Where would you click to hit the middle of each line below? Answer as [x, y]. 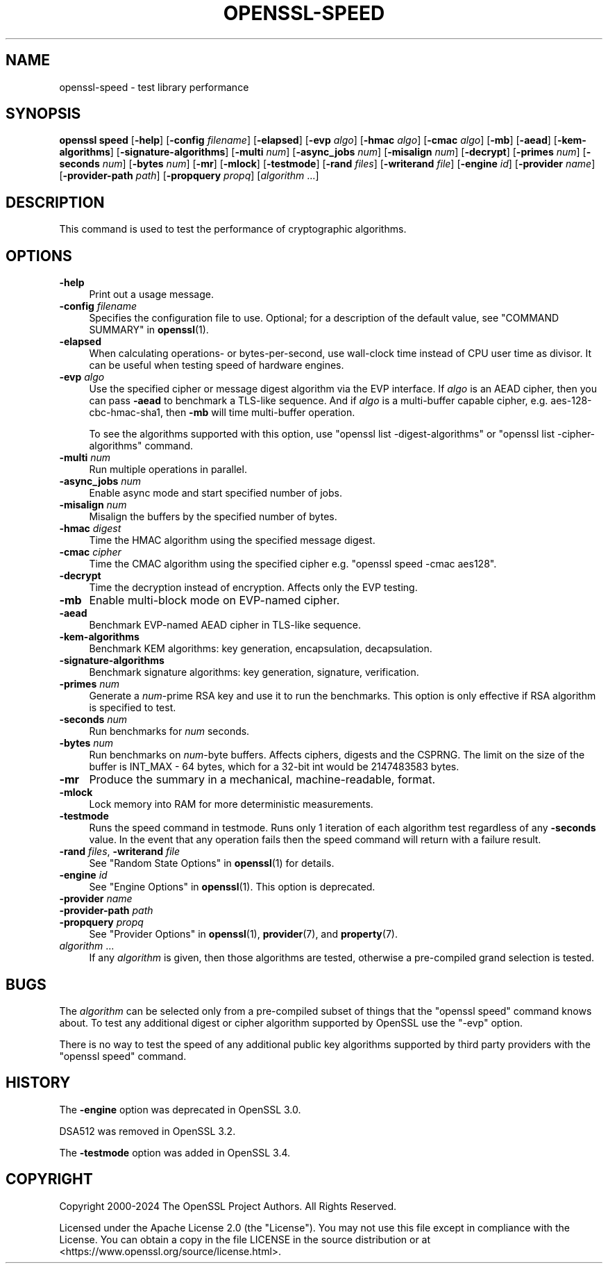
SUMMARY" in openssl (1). [149, 330]
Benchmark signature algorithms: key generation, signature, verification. [254, 672]
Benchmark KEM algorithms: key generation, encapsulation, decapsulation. [261, 649]
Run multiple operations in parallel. [168, 470]
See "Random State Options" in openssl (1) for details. [212, 863]
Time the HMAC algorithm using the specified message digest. [232, 540]
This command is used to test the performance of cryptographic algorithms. [233, 229]
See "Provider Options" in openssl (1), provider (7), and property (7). [243, 934]
